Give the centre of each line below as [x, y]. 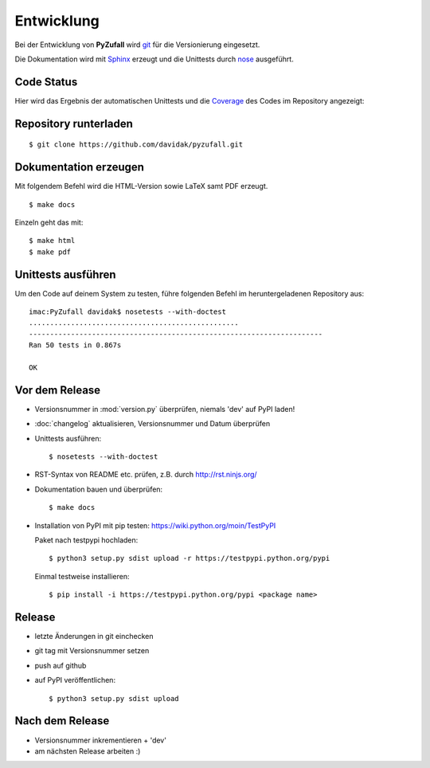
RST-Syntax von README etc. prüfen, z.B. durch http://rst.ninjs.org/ [146, 475]
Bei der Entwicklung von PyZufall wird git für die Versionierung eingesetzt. [137, 45]
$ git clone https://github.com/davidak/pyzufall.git [136, 145]
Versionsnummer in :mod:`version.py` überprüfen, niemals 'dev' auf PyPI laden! [165, 409]
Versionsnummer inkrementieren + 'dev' [101, 740]
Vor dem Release [58, 390]
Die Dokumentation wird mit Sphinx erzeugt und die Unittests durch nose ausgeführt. [154, 59]
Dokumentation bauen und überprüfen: [99, 489]
